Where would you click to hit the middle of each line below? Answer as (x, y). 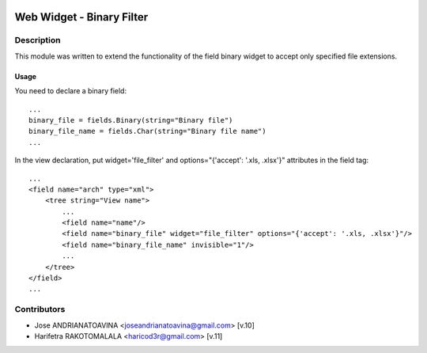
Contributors (40, 309)
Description (38, 40)
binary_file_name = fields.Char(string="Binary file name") (147, 131)
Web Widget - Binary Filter (81, 17)
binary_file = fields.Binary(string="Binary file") (131, 120)
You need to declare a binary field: (70, 91)
